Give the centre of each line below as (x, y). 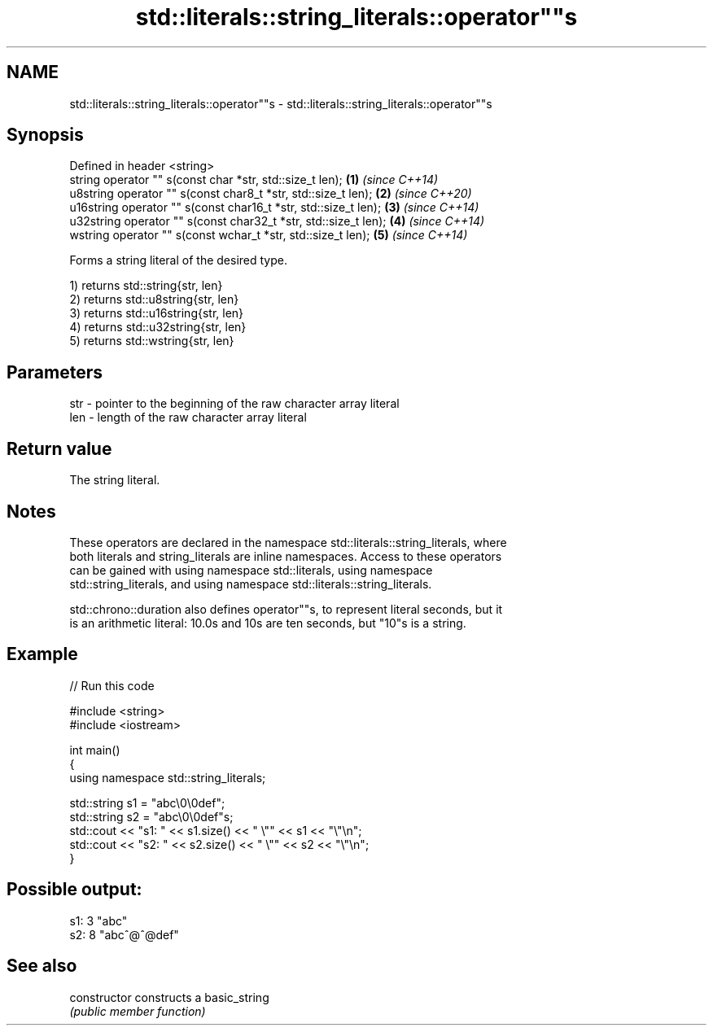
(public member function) (138, 1011)
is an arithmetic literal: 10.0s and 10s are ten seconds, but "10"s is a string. (268, 623)
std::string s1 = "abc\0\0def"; (147, 802)
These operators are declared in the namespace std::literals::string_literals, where (288, 542)
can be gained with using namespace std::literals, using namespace (251, 570)
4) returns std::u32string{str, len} (158, 327)
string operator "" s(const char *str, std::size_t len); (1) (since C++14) (254, 180)
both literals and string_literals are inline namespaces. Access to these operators (286, 556)
